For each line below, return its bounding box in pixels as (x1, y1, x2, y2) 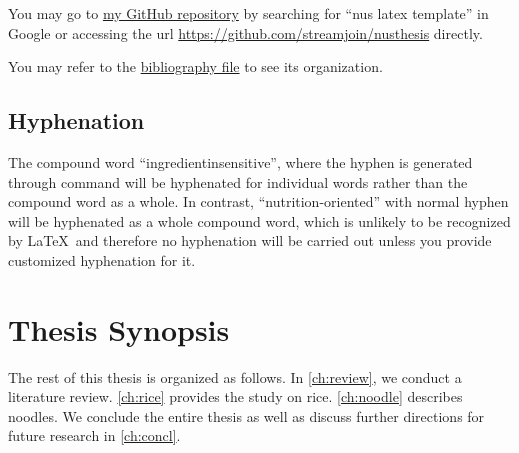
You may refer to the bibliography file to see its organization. (8, 56, 383, 77)
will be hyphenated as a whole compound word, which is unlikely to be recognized (8, 210, 511, 231)
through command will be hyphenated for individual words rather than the (8, 171, 468, 192)
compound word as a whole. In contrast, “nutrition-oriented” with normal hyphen (8, 191, 509, 212)
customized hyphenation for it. (8, 249, 196, 270)
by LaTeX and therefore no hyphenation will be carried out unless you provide (8, 230, 492, 251)
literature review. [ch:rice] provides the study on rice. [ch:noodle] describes (8, 386, 463, 407)
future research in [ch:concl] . (8, 425, 181, 446)
